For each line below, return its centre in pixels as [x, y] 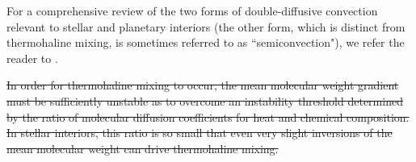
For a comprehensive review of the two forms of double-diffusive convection [192, 10]
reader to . [32, 58]
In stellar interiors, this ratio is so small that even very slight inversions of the [200, 133]
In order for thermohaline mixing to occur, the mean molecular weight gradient [203, 85]
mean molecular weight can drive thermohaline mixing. [143, 148]
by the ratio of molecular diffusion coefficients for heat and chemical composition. [208, 116]
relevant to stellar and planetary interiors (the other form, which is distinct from [206, 26]
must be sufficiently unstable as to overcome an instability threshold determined [205, 100]
